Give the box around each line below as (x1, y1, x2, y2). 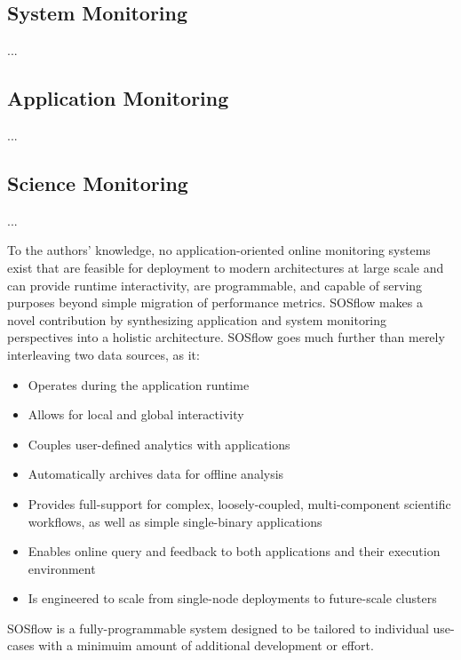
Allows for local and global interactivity (28, 405, 244, 424)
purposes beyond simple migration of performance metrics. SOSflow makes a (7, 293, 424, 312)
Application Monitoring (7, 84, 229, 112)
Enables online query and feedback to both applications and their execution (28, 542, 441, 561)
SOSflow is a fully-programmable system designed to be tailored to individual (7, 618, 429, 637)
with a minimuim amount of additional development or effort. (38, 636, 374, 655)
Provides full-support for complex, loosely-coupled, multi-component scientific (28, 494, 451, 513)
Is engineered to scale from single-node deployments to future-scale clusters (28, 589, 437, 608)
